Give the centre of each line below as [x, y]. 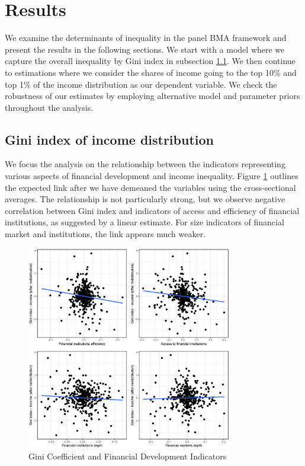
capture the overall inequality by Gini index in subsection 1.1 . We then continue [150, 61]
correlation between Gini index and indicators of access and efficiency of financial [152, 210]
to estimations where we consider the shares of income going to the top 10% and [151, 72]
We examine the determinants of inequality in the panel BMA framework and [146, 38]
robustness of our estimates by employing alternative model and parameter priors [152, 96]
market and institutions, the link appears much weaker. [105, 234]
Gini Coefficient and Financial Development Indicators [128, 456]
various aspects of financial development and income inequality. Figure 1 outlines [152, 176]
